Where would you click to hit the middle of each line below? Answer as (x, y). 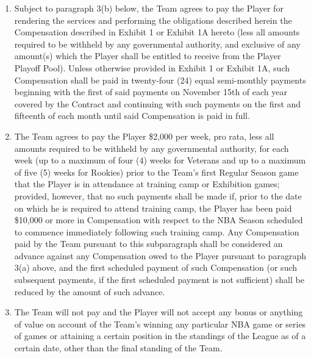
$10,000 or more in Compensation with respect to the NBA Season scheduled (159, 220)
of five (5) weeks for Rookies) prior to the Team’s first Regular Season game (156, 172)
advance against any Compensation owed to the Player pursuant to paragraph (160, 255)
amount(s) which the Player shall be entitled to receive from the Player (148, 56)
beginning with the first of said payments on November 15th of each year (151, 92)
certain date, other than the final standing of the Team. (118, 348)
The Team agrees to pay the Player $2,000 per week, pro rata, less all (144, 136)
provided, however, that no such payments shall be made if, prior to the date (158, 195)
